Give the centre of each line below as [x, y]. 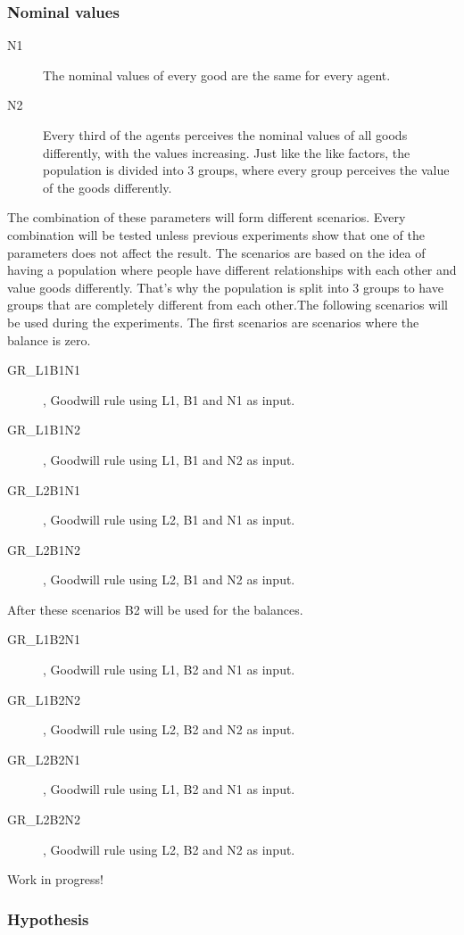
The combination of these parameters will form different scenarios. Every [207, 217]
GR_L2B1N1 [44, 489]
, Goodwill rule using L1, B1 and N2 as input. [169, 459]
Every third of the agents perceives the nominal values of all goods [225, 135]
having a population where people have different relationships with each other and [232, 270]
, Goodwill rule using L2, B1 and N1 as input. [169, 520]
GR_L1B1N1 [44, 370]
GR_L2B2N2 [44, 819]
